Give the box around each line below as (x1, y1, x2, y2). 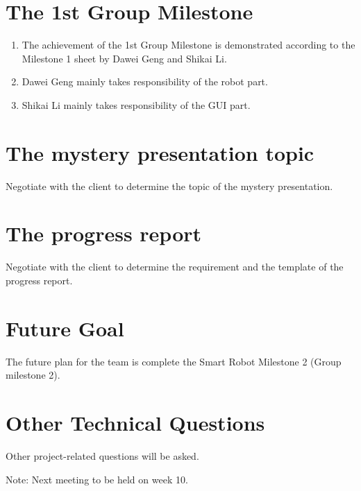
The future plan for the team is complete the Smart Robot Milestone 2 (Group (6, 354, 342, 368)
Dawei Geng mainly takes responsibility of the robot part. (22, 74, 268, 89)
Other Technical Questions (6, 408, 265, 437)
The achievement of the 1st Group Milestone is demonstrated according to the (22, 37, 355, 52)
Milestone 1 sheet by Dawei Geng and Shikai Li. (22, 51, 227, 65)
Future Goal (6, 313, 124, 342)
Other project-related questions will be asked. (6, 448, 199, 463)
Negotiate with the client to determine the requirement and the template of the (6, 259, 344, 274)
